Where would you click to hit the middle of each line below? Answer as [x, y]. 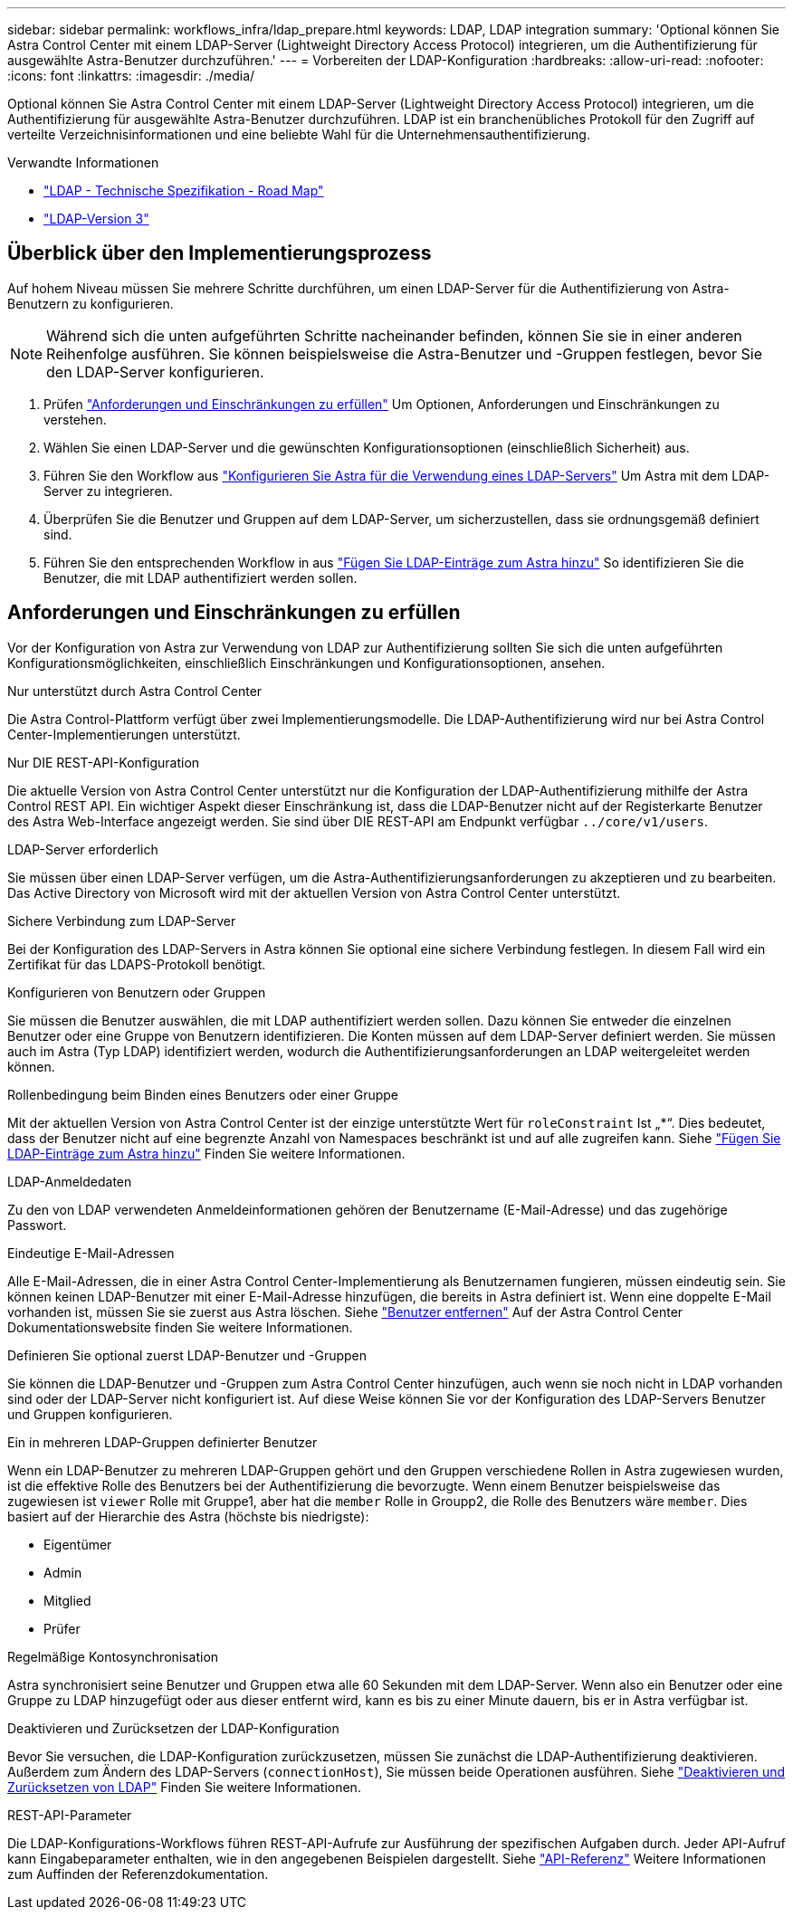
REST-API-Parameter [70, 1815]
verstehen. [75, 419]
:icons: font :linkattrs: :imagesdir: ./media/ [131, 76]
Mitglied [67, 1600]
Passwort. [37, 1225]
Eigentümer [78, 1544]
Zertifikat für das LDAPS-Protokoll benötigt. [137, 964]
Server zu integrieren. [108, 491]
